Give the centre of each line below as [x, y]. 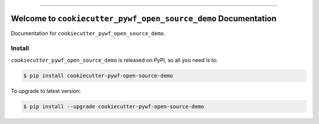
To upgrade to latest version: [46, 91]
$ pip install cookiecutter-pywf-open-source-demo [98, 76]
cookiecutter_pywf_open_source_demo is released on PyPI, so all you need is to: [114, 60]
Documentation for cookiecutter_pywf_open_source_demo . [88, 33]
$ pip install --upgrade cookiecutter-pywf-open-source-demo [114, 106]
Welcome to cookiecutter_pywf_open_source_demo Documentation [144, 19]
